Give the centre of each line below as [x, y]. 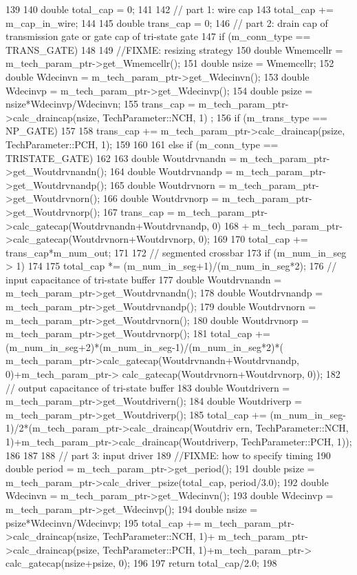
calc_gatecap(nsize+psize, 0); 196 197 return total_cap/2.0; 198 [141, 563]
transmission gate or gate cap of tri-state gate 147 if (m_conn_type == [158, 36]
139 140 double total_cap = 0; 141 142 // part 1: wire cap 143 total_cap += [170, 9]
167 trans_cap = [139, 211]
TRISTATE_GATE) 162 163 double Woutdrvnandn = [121, 158]
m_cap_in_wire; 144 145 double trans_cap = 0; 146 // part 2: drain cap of [167, 22]
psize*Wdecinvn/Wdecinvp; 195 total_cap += [104, 522]
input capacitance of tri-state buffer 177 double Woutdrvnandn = [144, 279]
